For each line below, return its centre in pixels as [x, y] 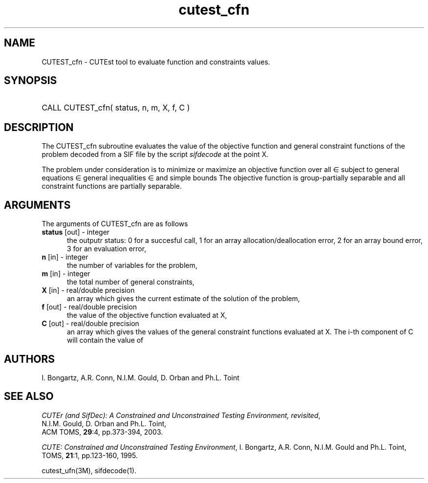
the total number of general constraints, [131, 282]
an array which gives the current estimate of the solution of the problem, [183, 299]
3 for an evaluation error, [107, 249]
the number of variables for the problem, [132, 265]
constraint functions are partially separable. [112, 186]
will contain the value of [105, 340]
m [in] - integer [66, 274]
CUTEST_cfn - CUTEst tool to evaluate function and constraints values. [156, 62]
